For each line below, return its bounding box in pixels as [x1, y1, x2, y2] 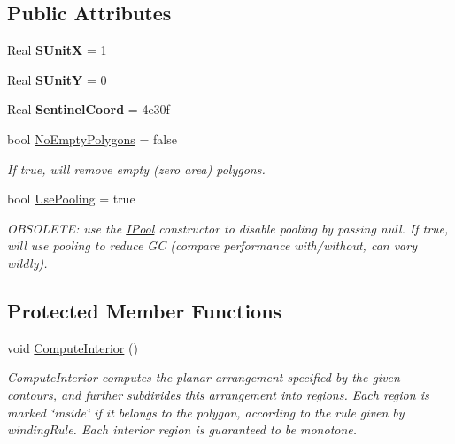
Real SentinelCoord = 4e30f [7, 100, 170, 119]
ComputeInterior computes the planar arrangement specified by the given [7, 368, 400, 387]
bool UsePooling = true [7, 189, 135, 208]
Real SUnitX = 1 [7, 41, 107, 59]
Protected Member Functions [7, 296, 282, 324]
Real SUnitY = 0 [7, 70, 107, 88]
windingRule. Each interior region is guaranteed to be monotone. [7, 420, 358, 439]
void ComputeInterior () [7, 338, 138, 356]
